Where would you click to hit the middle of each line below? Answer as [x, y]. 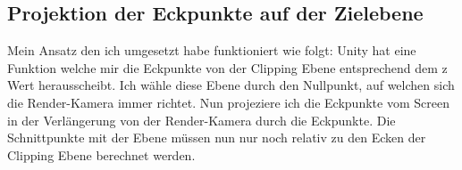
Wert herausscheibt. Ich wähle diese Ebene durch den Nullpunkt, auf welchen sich [231, 85]
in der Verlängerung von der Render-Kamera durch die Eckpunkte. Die [202, 120]
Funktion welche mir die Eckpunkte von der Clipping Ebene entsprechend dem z [227, 67]
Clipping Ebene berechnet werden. [101, 154]
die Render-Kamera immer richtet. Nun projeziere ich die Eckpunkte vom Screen [228, 102]
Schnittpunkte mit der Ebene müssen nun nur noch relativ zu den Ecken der [217, 138]
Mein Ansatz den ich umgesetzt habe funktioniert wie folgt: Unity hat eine [212, 50]
